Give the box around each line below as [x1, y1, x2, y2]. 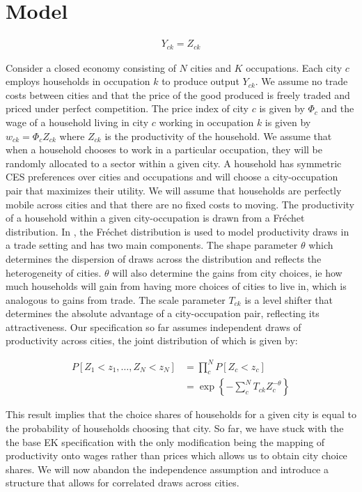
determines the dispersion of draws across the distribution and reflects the [6, 251, 322, 266]
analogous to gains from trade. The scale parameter [6, 292, 226, 307]
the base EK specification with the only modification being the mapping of [6, 434, 325, 449]
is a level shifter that [244, 292, 333, 307]
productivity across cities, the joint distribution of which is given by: [6, 333, 298, 348]
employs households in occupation [6, 74, 150, 89]
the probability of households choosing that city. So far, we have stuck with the [6, 421, 344, 436]
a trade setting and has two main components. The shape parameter [6, 238, 298, 252]
